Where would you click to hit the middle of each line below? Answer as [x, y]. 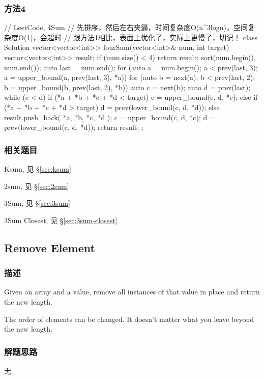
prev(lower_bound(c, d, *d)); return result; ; [74, 127]
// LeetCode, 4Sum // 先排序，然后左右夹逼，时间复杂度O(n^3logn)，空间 [126, 27]
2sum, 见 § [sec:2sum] [37, 186]
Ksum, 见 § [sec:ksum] [38, 168]
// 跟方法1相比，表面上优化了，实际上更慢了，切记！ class [160, 37]
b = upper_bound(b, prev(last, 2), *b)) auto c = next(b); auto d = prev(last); [127, 87]
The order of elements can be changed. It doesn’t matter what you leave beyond [129, 319]
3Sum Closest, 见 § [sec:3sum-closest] [61, 220]
